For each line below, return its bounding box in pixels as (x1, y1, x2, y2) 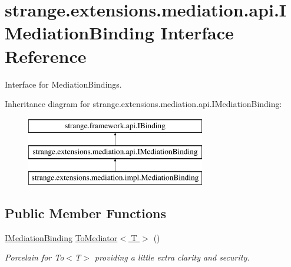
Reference (5, 44, 87, 68)
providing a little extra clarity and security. (94, 251, 250, 263)
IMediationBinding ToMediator (5, 231, 118, 243)
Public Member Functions (5, 204, 166, 222)
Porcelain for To (5, 251, 64, 263)
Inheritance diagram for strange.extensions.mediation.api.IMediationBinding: (5, 98, 282, 110)
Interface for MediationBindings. (5, 78, 122, 90)
